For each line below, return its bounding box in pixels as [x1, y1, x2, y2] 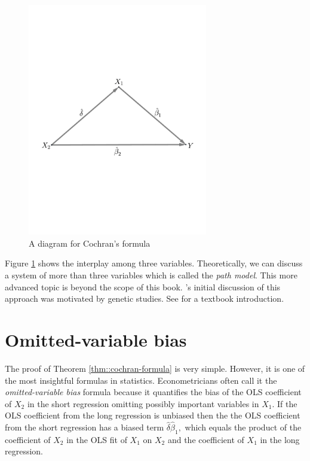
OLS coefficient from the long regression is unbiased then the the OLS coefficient [5, 409, 300, 421]
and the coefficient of [167, 433, 244, 445]
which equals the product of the [185, 421, 302, 433]
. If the [272, 397, 297, 410]
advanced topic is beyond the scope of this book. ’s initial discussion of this [5, 280, 281, 293]
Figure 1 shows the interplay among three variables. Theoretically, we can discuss [5, 257, 303, 269]
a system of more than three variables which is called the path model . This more [5, 269, 297, 281]
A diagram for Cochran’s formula [29, 236, 151, 249]
